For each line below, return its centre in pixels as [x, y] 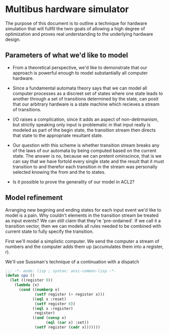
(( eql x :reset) [49, 299]
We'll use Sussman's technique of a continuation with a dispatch [72, 262]
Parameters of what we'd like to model [67, 55]
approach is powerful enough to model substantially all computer [80, 73]
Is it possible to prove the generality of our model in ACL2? [73, 182]
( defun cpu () [20, 276]
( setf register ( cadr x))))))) [67, 327]
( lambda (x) [27, 285]
